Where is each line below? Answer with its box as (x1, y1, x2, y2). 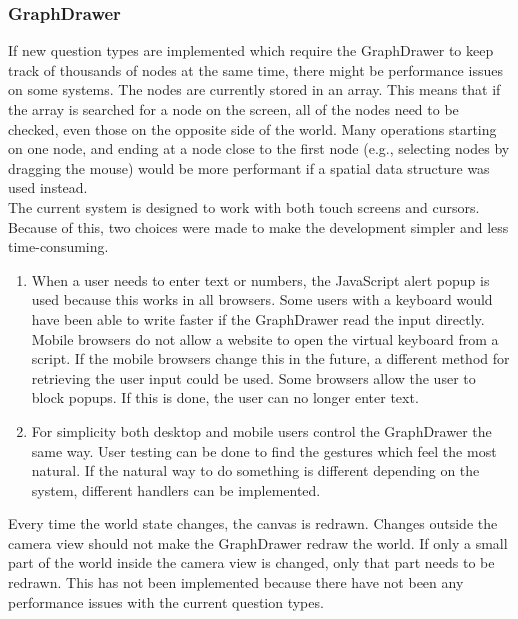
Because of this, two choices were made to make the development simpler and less (8, 216, 509, 237)
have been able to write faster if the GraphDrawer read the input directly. (31, 308, 485, 329)
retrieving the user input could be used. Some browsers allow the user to (31, 367, 476, 388)
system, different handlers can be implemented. (31, 479, 321, 500)
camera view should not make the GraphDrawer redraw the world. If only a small (8, 532, 508, 553)
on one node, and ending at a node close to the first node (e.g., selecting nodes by (8, 138, 510, 159)
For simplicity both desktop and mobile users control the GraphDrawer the (31, 420, 492, 441)
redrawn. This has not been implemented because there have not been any (8, 572, 464, 593)
